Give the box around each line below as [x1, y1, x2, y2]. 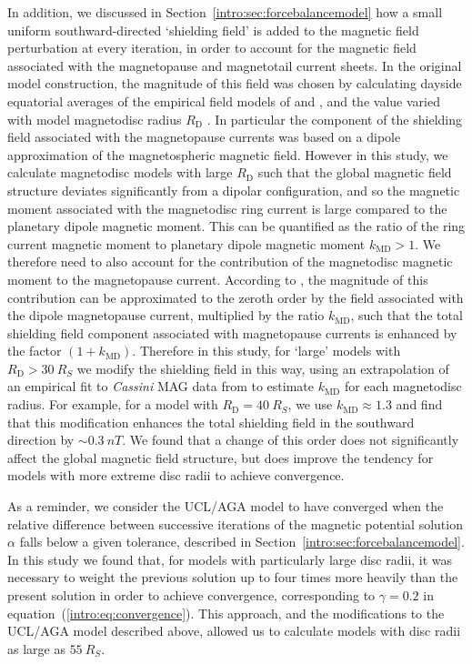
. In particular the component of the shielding [206, 109, 462, 128]
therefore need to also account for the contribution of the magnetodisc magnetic [7, 252, 453, 271]
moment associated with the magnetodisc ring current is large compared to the [7, 198, 447, 217]
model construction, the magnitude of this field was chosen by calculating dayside [7, 74, 462, 93]
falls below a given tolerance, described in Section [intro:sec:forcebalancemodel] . [19, 532, 465, 551]
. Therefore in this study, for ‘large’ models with [132, 341, 401, 360]
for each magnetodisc [344, 377, 462, 396]
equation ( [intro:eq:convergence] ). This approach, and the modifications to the [7, 603, 445, 622]
